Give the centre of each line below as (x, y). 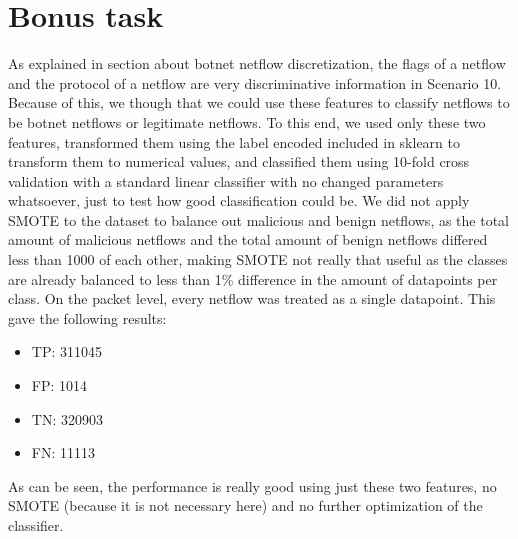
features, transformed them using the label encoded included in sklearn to (234, 141)
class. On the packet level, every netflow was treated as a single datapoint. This (252, 298)
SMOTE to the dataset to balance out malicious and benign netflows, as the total (259, 219)
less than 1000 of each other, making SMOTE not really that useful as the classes (258, 259)
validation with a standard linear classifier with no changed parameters (226, 180)
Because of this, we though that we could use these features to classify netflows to (259, 102)
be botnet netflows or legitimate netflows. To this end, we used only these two (247, 121)
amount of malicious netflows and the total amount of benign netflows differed (248, 239)
